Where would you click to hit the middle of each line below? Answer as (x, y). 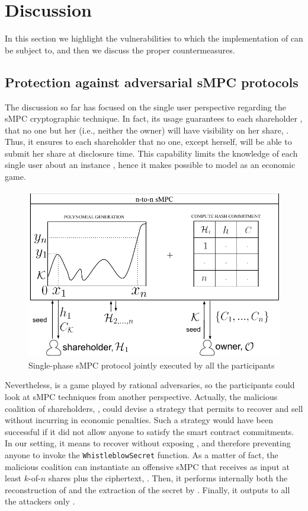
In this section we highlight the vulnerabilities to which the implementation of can (154, 38)
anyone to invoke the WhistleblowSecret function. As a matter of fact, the (142, 455)
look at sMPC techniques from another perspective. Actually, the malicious (141, 397)
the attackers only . (40, 501)
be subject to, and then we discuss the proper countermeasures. (120, 50)
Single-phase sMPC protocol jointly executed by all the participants (152, 365)
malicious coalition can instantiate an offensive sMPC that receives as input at (147, 466)
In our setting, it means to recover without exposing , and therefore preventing (148, 443)
